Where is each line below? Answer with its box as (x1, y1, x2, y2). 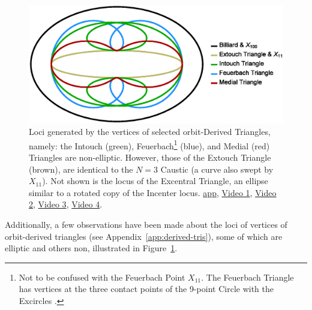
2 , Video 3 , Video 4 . (29, 198, 103, 210)
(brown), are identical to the (29, 162, 133, 175)
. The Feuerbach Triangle (201, 270, 294, 283)
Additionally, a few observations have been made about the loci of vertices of (5, 218, 287, 230)
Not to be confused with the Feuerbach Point (19, 270, 185, 283)
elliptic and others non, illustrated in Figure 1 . (5, 242, 178, 254)
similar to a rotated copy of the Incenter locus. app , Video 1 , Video (29, 186, 277, 198)
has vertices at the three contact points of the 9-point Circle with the (19, 282, 274, 295)
